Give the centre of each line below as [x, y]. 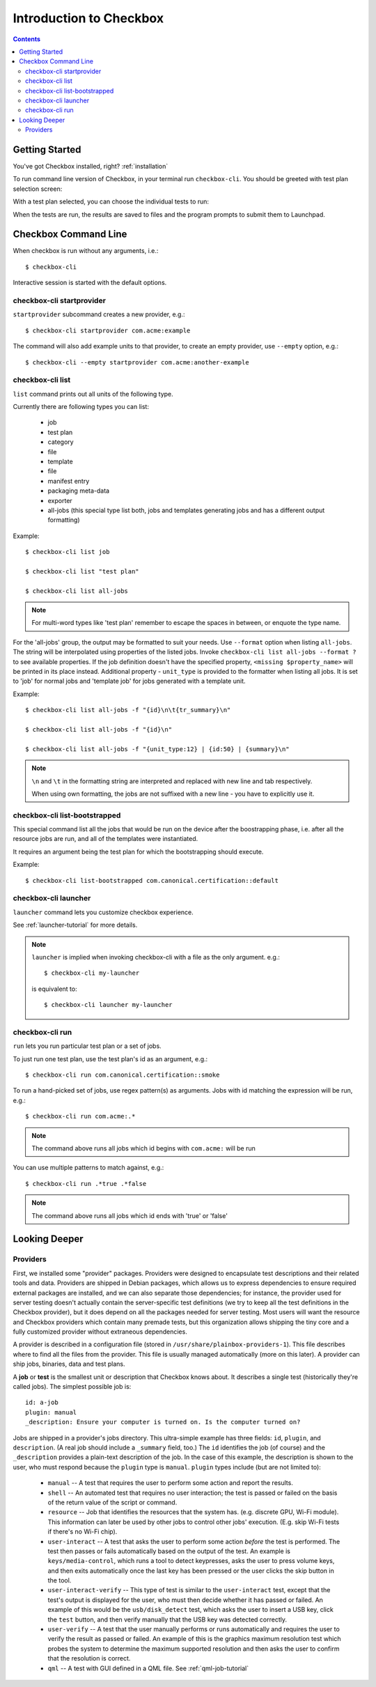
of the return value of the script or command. [112, 1502]
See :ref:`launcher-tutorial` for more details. [75, 925]
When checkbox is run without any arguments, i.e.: [86, 251]
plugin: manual [51, 1412]
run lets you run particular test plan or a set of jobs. [87, 1046]
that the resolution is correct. [89, 1658]
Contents [27, 39]
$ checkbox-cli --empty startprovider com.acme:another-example [138, 362]
